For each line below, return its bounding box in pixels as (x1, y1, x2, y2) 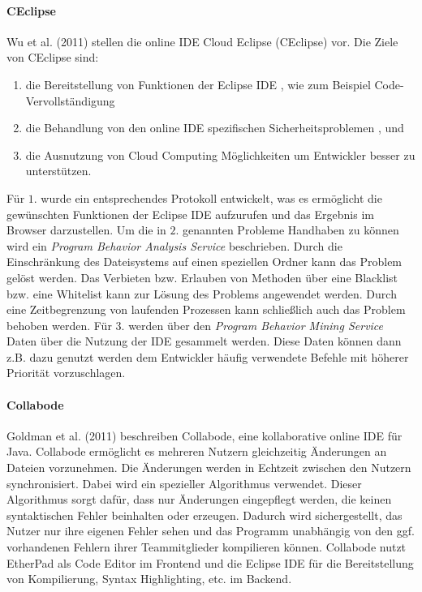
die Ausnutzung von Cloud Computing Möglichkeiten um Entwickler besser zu (25, 146, 416, 163)
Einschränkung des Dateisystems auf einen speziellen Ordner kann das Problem (6, 253, 403, 270)
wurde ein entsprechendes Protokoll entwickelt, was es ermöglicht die (41, 189, 382, 206)
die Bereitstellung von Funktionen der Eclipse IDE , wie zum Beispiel (25, 75, 371, 92)
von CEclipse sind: (6, 49, 99, 66)
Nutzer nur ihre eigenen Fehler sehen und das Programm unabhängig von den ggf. (6, 522, 415, 539)
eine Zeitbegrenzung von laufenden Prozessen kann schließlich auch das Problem (6, 301, 406, 318)
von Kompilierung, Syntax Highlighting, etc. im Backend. (6, 570, 292, 587)
